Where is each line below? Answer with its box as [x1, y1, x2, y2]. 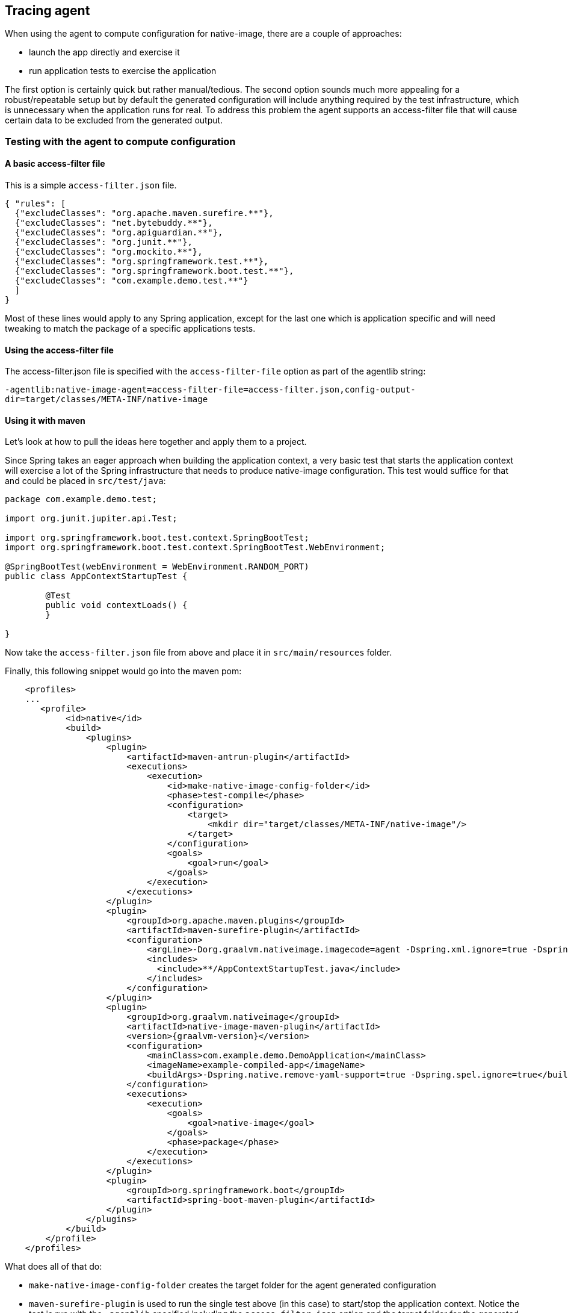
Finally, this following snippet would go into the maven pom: [5, 666, 242, 677]
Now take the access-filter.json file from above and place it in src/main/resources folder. [5, 647, 392, 658]
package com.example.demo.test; [5, 494, 157, 504]
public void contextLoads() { [45, 600, 188, 610]
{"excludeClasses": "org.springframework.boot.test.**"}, [14, 266, 294, 276]
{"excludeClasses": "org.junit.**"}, [14, 237, 193, 247]
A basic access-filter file [5, 158, 105, 169]
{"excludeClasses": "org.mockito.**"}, [14, 247, 203, 257]
